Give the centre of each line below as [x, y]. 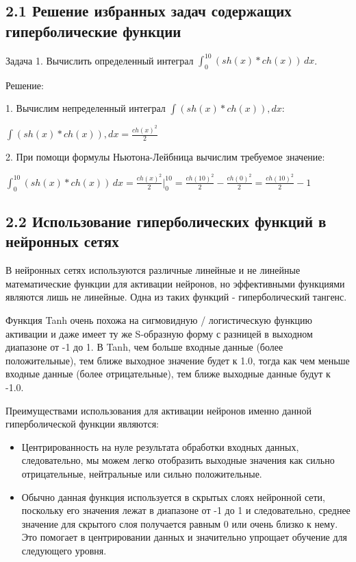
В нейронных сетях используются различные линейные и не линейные [153, 270]
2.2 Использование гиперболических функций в [166, 221]
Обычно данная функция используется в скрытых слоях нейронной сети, [173, 496]
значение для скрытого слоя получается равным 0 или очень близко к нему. [180, 523]
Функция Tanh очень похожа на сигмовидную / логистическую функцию [159, 320]
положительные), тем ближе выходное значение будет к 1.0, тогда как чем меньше [178, 360]
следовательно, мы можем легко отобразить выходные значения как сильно [178, 460]
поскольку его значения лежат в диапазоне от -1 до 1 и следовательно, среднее [186, 510]
